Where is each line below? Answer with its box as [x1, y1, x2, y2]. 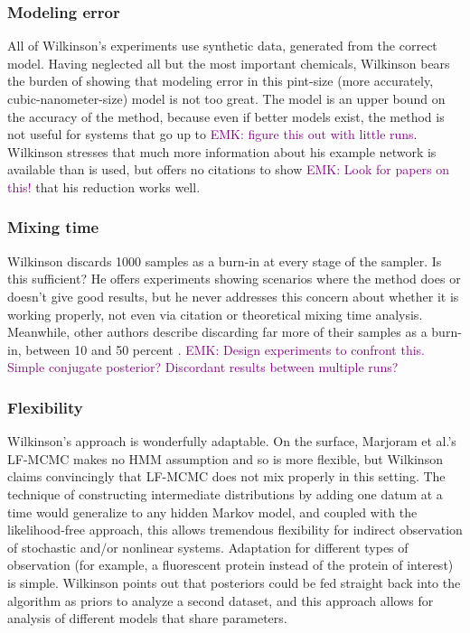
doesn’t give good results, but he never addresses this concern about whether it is [7, 286, 459, 305]
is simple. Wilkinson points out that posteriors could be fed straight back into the [7, 572, 461, 591]
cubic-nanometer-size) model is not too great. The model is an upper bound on [7, 89, 446, 107]
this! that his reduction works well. [7, 177, 201, 196]
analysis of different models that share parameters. [7, 609, 287, 628]
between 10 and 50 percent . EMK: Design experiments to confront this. [25, 340, 425, 358]
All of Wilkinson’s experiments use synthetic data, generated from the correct [7, 36, 437, 55]
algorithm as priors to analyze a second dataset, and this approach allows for [7, 591, 434, 610]
